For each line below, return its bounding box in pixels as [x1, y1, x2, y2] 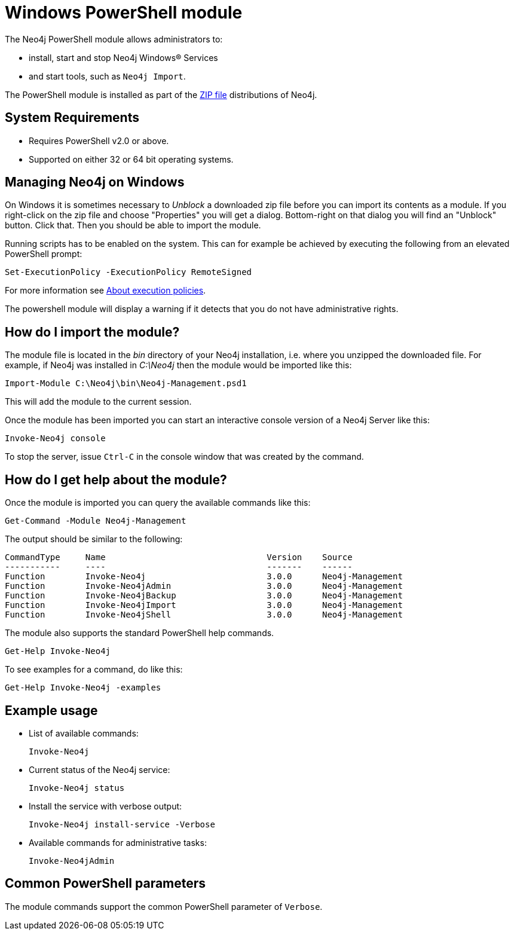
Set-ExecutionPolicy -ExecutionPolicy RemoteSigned [5, 267, 252, 277]
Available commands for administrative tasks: [29, 837, 207, 848]
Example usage [5, 702, 98, 718]
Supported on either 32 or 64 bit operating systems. [29, 154, 234, 164]
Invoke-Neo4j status [29, 783, 125, 793]
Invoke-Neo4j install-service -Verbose [29, 819, 215, 829]
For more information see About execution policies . [5, 285, 206, 296]
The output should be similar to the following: [5, 534, 183, 545]
